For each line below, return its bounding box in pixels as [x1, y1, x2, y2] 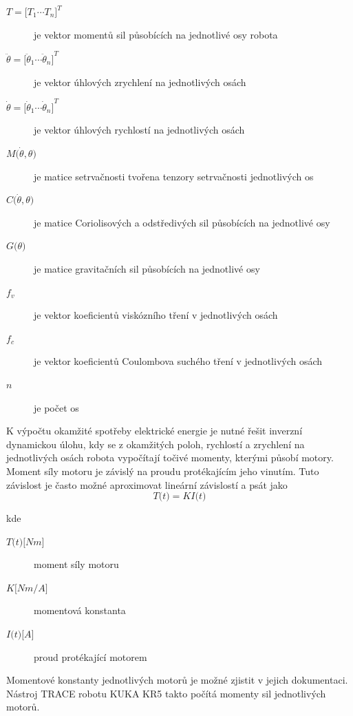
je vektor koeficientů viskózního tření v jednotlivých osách [34, 308, 278, 322]
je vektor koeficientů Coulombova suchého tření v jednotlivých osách [34, 354, 323, 368]
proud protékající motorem [34, 649, 147, 664]
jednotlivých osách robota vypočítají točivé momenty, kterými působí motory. [6, 450, 334, 465]
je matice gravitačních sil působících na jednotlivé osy [34, 261, 260, 275]
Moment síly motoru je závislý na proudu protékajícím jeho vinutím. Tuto [6, 463, 319, 478]
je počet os [34, 400, 79, 414]
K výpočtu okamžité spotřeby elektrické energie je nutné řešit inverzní [6, 423, 303, 438]
